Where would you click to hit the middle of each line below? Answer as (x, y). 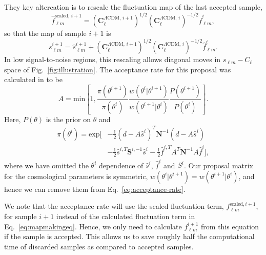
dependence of (121, 165)
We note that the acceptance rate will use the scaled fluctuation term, (114, 206)
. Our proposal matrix (219, 165)
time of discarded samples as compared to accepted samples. (99, 246)
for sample (21, 216)
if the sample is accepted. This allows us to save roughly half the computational (129, 236)
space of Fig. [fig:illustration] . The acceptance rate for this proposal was (118, 69)
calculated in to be (33, 79)
